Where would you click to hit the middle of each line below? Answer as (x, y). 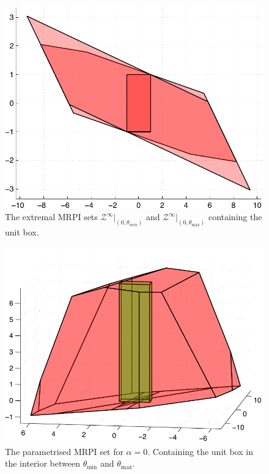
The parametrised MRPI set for (64, 451)
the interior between (42, 463)
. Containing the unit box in (200, 451)
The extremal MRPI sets (51, 217)
